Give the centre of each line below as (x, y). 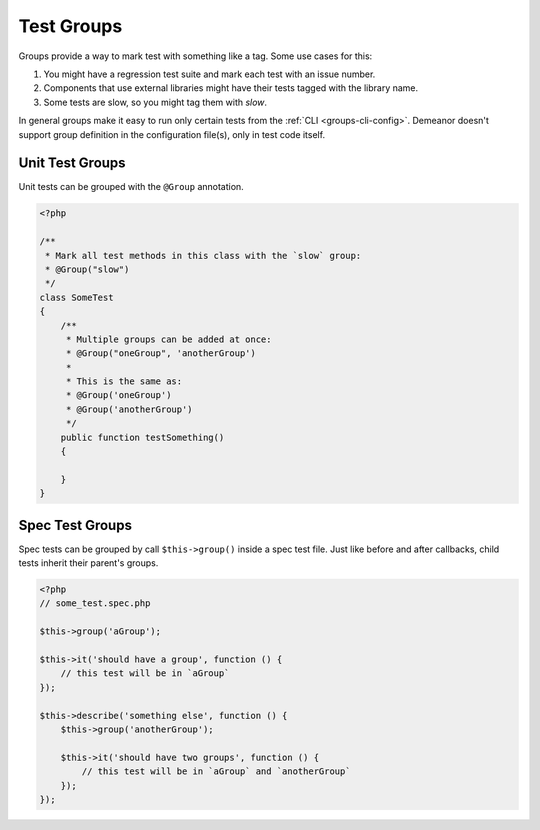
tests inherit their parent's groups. (88, 563)
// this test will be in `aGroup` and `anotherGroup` (216, 771)
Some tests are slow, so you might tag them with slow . (155, 102)
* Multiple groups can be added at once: (168, 339)
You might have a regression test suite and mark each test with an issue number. (209, 74)
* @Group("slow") (87, 269)
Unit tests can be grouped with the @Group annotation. (131, 187)
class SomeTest (76, 297)
